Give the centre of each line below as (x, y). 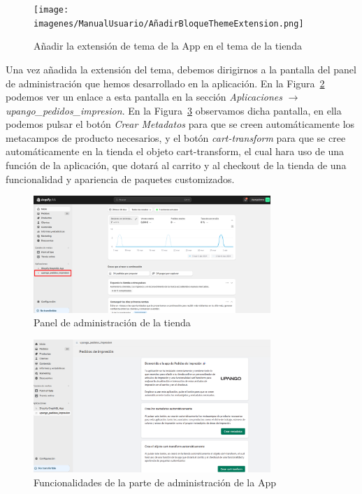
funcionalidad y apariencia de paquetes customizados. (120, 179)
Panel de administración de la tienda (112, 322)
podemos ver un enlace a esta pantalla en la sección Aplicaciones (144, 97)
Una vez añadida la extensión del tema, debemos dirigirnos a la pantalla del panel (181, 69)
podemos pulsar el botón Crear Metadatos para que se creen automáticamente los (180, 124)
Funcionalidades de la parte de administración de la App (155, 482)
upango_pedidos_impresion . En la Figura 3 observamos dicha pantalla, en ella (174, 110)
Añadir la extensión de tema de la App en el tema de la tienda (168, 46)
